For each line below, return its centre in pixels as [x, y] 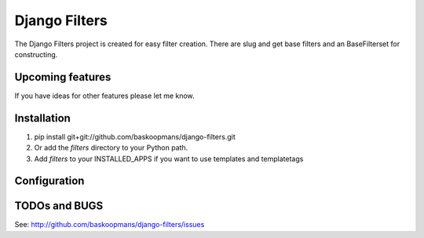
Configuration [49, 181]
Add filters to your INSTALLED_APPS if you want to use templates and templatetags [169, 159]
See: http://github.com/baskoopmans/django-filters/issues [110, 225]
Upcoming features [63, 77]
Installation [42, 118]
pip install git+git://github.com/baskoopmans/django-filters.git [135, 136]
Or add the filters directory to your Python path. [111, 148]
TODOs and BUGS [59, 206]
